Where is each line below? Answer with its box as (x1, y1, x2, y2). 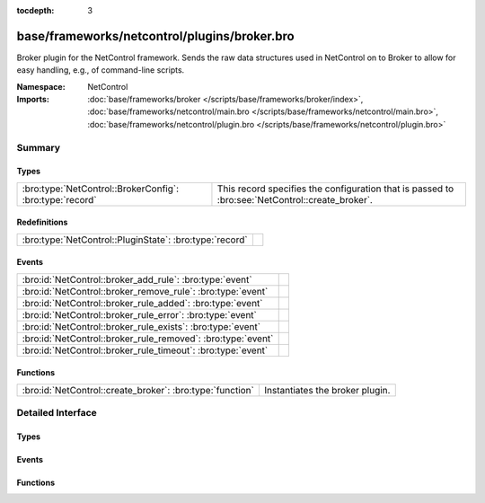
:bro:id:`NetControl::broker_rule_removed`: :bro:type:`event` (22, 332, 274, 345)
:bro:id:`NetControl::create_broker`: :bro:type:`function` (22, 384, 255, 396)
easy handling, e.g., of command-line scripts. (16, 65, 185, 75)
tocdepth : (16, 5, 55, 15)
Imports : (16, 94, 49, 105)
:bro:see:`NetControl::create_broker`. (216, 193, 373, 206)
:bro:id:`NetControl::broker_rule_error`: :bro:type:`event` (22, 308, 258, 321)
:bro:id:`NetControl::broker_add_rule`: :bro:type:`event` (22, 273, 252, 286)
